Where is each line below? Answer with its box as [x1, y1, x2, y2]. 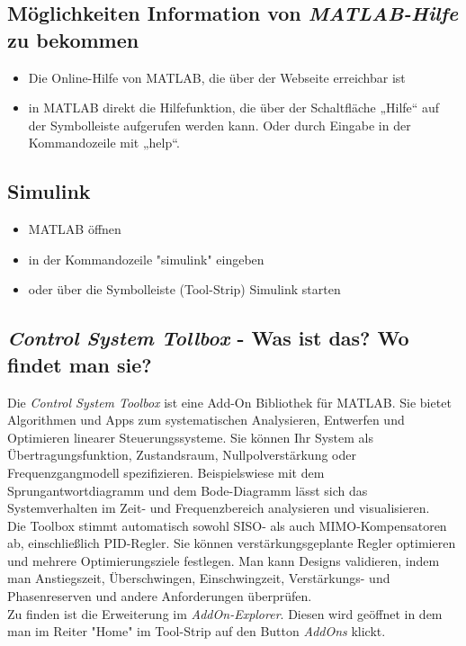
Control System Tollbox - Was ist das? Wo [7, 324, 409, 352]
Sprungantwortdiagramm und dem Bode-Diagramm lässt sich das [7, 480, 368, 499]
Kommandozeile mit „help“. [28, 133, 180, 152]
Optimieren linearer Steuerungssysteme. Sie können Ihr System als [7, 427, 373, 446]
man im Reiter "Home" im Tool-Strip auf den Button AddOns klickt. [7, 622, 386, 641]
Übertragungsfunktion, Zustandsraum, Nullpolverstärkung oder [7, 445, 356, 464]
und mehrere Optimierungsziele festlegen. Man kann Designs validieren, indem [7, 551, 440, 570]
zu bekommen [7, 25, 139, 53]
